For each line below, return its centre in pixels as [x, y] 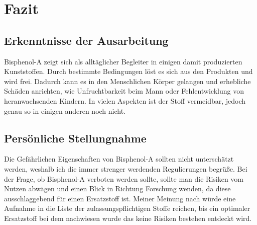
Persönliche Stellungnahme [75, 138]
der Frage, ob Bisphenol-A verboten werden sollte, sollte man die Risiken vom [124, 178]
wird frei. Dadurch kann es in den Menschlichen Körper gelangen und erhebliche [127, 81]
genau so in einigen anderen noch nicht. [65, 110]
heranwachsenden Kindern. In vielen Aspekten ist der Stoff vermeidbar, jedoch [125, 100]
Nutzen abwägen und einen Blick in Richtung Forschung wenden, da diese [117, 189]
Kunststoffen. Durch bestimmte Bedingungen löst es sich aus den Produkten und [128, 71]
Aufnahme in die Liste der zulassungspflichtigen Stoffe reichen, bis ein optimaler [127, 208]
